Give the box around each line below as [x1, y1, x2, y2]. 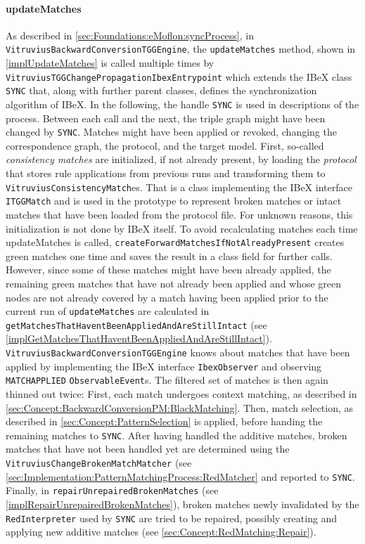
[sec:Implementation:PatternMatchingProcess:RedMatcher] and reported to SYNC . [6, 469, 355, 484]
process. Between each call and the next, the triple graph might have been [6, 110, 326, 125]
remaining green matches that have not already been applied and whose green [6, 276, 342, 290]
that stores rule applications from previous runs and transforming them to [6, 166, 326, 181]
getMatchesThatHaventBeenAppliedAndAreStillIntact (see [6, 317, 267, 332]
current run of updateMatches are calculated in [6, 304, 210, 318]
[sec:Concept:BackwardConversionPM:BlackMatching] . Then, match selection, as [6, 400, 354, 415]
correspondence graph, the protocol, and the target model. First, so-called [6, 138, 324, 153]
